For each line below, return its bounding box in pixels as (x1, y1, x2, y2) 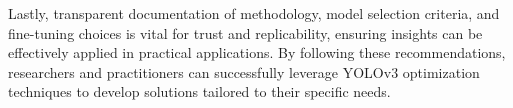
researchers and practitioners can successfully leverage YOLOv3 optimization (8, 61, 480, 82)
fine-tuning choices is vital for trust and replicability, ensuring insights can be (8, 22, 483, 43)
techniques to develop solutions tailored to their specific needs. (8, 81, 391, 102)
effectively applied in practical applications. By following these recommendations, (8, 42, 506, 63)
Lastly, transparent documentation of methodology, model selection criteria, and (8, 3, 500, 23)
